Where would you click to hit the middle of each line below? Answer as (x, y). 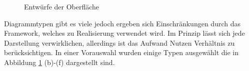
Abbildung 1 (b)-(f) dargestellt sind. (59, 62)
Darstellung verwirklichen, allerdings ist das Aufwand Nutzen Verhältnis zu (119, 42)
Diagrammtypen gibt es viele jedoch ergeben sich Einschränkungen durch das (122, 23)
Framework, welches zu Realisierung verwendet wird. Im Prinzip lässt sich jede (124, 33)
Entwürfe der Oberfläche (62, 6)
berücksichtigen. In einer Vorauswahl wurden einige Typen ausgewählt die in (121, 52)
